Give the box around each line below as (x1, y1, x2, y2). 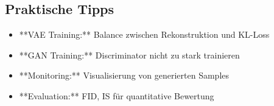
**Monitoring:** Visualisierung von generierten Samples (19, 69, 229, 82)
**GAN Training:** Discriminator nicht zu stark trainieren (19, 48, 240, 61)
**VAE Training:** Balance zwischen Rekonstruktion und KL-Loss (19, 28, 270, 41)
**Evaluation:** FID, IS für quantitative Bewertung (19, 89, 214, 102)
